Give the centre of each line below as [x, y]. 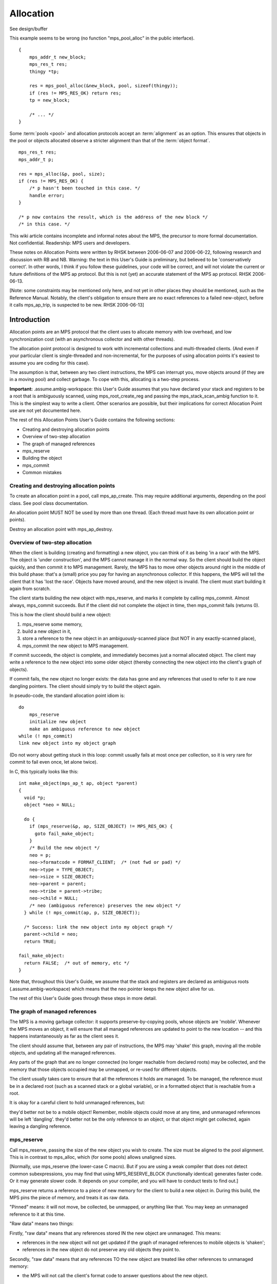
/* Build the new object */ [64, 848]
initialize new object [58, 722]
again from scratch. [30, 589]
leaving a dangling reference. [40, 1126]
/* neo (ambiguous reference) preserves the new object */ [105, 905]
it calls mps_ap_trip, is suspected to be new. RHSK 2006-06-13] [77, 305]
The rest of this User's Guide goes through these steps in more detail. [83, 998]
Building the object [42, 458]
